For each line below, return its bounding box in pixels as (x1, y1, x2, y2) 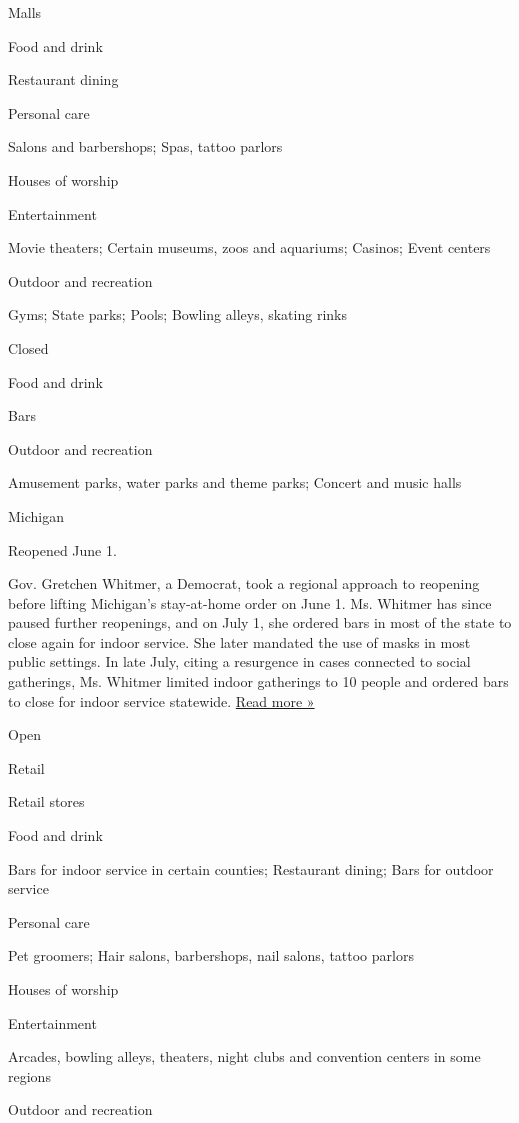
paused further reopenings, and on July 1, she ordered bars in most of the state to (8, 612, 512, 633)
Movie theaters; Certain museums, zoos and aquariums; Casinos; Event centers (8, 237, 491, 258)
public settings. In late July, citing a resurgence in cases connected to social (8, 651, 471, 672)
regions (8, 1065, 51, 1086)
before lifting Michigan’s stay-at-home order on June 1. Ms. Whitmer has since (8, 592, 492, 613)
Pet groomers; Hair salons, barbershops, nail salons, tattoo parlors (8, 945, 414, 966)
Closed (8, 337, 49, 358)
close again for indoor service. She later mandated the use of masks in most (8, 631, 471, 652)
